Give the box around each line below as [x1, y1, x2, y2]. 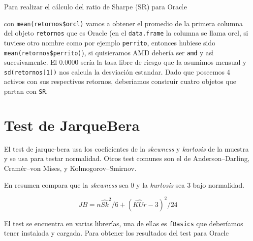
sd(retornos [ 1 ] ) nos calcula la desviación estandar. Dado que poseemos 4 [4, 66, 230, 77]
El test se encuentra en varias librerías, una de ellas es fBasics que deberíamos [4, 218, 243, 228]
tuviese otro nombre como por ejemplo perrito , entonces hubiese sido [4, 37, 216, 47]
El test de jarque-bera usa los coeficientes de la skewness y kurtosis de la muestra [4, 143, 249, 154]
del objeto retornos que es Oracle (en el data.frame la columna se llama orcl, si [4, 28, 248, 38]
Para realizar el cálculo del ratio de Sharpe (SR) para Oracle [4, 1, 187, 11]
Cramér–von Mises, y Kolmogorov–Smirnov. [4, 163, 137, 173]
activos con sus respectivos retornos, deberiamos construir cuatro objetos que [4, 76, 236, 86]
